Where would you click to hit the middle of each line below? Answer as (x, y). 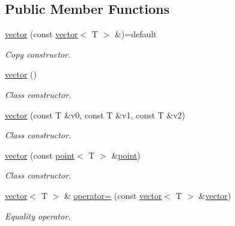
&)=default (136, 34)
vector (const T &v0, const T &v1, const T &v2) (95, 115)
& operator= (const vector (113, 195)
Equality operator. (38, 215)
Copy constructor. (38, 54)
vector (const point (40, 155)
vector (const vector (41, 34)
